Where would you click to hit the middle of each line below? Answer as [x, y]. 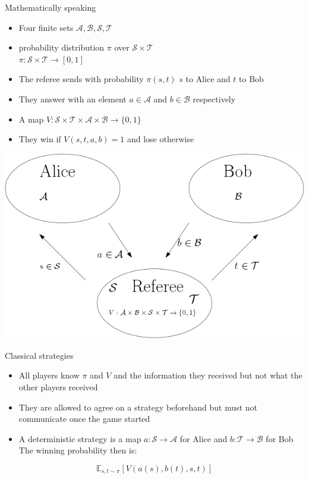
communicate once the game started [84, 419]
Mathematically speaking [51, 7]
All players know [49, 375]
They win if [40, 139]
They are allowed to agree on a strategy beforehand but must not [138, 407]
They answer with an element [72, 98]
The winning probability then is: [78, 450]
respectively [214, 98]
